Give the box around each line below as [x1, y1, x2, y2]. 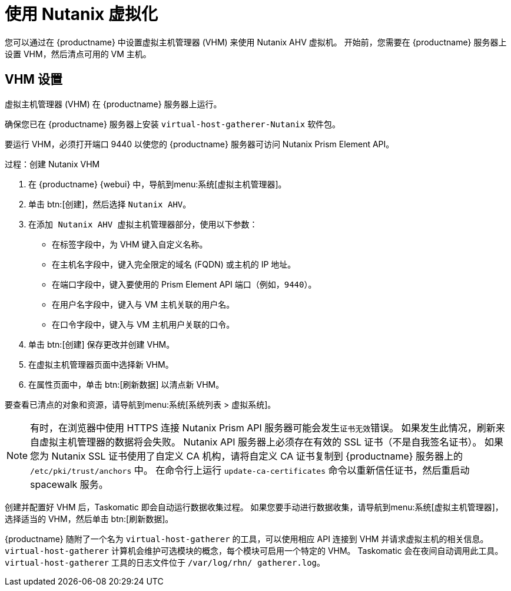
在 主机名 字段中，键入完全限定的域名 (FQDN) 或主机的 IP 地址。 [52, 259, 296, 269]
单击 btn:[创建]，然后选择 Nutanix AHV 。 [28, 199, 191, 209]
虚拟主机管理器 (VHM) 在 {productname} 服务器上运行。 [5, 98, 222, 109]
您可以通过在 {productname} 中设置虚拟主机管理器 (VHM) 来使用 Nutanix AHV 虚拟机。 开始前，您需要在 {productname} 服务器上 [5, 37, 507, 47]
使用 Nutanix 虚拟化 [5, 4, 158, 24]
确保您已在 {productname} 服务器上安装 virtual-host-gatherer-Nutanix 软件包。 [5, 118, 341, 129]
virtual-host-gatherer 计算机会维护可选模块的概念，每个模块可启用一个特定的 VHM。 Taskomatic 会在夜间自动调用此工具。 [5, 545, 503, 556]
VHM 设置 [5, 72, 62, 87]
